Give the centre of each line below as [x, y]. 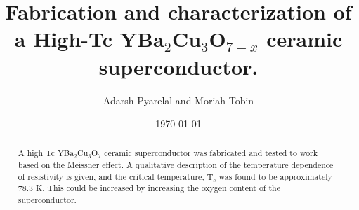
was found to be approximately [275, 176]
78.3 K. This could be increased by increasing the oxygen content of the [149, 188]
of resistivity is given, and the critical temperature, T [116, 176]
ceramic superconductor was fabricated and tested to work [211, 153]
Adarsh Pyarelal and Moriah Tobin [178, 100]
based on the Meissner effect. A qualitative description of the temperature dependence [176, 165]
